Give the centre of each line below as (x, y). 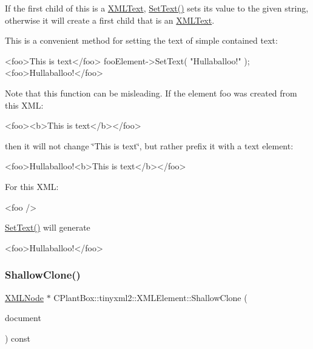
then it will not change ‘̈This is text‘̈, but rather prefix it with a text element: (149, 145)
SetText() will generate (48, 227)
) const (18, 338)
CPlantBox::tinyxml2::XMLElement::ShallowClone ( (150, 297)
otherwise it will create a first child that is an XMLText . (110, 20)
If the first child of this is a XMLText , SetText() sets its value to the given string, (157, 8)
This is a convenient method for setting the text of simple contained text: (141, 40)
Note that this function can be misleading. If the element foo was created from (151, 93)
